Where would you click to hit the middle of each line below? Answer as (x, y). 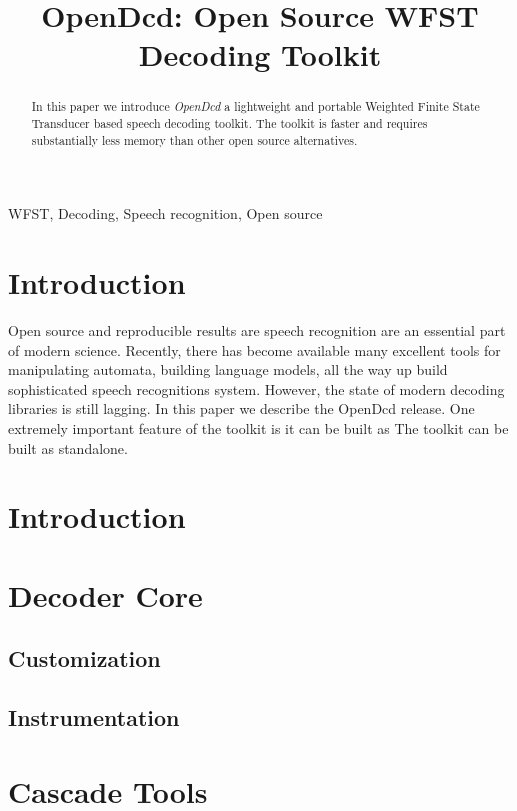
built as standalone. (68, 447)
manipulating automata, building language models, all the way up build (228, 369)
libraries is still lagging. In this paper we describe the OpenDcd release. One (241, 408)
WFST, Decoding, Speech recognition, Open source (165, 213)
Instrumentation (94, 717)
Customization (84, 658)
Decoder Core (105, 594)
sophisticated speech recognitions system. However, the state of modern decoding (256, 388)
